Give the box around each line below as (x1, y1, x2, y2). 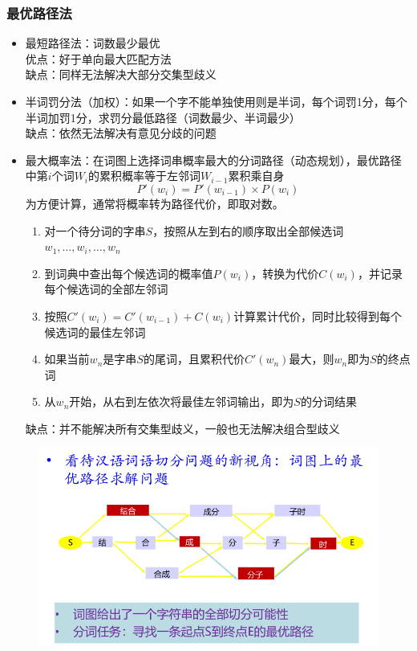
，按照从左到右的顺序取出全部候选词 (152, 222, 344, 239)
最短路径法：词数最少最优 (25, 35, 160, 51)
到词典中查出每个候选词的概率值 (44, 264, 213, 281)
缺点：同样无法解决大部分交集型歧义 (25, 66, 217, 83)
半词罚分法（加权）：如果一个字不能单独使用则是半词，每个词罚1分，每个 (25, 93, 407, 109)
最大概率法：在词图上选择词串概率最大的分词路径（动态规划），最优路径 (25, 151, 402, 168)
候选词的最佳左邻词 (44, 323, 146, 340)
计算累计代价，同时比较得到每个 (233, 307, 403, 324)
